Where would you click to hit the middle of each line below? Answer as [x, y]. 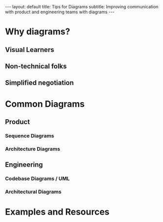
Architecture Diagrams [33, 149]
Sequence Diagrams [30, 135]
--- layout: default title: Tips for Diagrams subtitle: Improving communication [82, 7]
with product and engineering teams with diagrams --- [60, 12]
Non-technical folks [36, 66]
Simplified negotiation [40, 83]
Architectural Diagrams [33, 192]
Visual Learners [30, 50]
